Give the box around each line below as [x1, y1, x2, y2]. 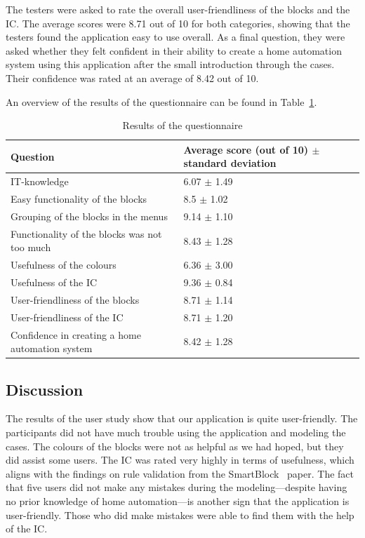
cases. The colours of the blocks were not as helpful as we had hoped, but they [6, 438, 344, 453]
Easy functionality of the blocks [11, 191, 147, 206]
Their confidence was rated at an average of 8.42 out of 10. [6, 70, 259, 85]
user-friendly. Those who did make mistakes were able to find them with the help [6, 507, 354, 522]
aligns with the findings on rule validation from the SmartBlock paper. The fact [6, 466, 354, 480]
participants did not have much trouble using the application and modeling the [6, 425, 346, 440]
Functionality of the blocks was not [11, 226, 162, 241]
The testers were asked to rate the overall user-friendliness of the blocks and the [6, 2, 350, 16]
